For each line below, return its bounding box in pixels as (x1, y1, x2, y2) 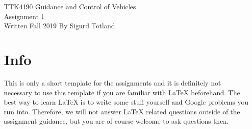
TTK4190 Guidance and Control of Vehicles (4, 1, 136, 11)
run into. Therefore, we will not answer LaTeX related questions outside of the (4, 106, 240, 116)
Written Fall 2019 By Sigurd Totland (4, 21, 115, 31)
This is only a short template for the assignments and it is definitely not (4, 77, 221, 87)
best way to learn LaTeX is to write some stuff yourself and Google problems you (4, 97, 249, 107)
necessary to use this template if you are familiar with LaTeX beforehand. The (4, 87, 240, 97)
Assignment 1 (4, 11, 45, 21)
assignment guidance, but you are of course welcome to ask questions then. (4, 116, 229, 126)
